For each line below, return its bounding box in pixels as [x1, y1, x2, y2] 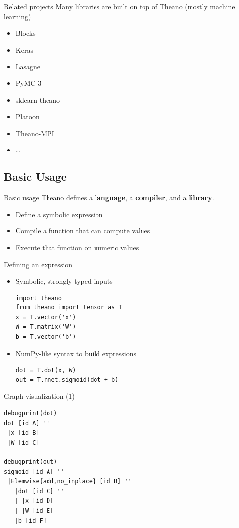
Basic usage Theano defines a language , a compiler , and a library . [4, 192, 214, 203]
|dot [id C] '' [14, 487, 64, 495]
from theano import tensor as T [15, 304, 122, 311]
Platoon [15, 111, 40, 122]
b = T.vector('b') [15, 333, 76, 341]
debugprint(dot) [4, 410, 57, 417]
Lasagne [15, 61, 41, 72]
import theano [15, 294, 62, 302]
